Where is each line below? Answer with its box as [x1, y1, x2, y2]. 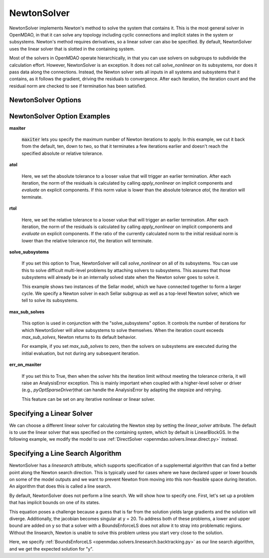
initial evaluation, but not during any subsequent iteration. [21, 350, 140, 356]
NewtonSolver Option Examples [9, 112, 111, 120]
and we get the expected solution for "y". [9, 546, 94, 552]
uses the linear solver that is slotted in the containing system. [9, 45, 135, 52]
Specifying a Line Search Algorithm [9, 449, 122, 458]
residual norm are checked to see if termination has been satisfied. [9, 83, 146, 89]
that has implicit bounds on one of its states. [9, 500, 101, 506]
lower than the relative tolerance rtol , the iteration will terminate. [21, 238, 153, 244]
